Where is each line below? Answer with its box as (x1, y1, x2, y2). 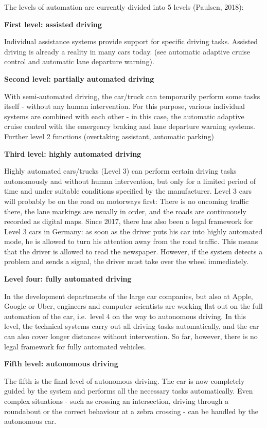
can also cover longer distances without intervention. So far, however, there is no (4, 331, 258, 342)
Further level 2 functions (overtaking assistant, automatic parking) (4, 131, 214, 141)
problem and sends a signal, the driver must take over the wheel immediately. (4, 256, 248, 267)
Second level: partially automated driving (4, 73, 154, 84)
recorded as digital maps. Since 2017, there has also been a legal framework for (4, 216, 253, 227)
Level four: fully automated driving (4, 273, 132, 284)
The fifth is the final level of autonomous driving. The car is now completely (4, 375, 245, 386)
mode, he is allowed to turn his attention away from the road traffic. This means (4, 236, 258, 247)
